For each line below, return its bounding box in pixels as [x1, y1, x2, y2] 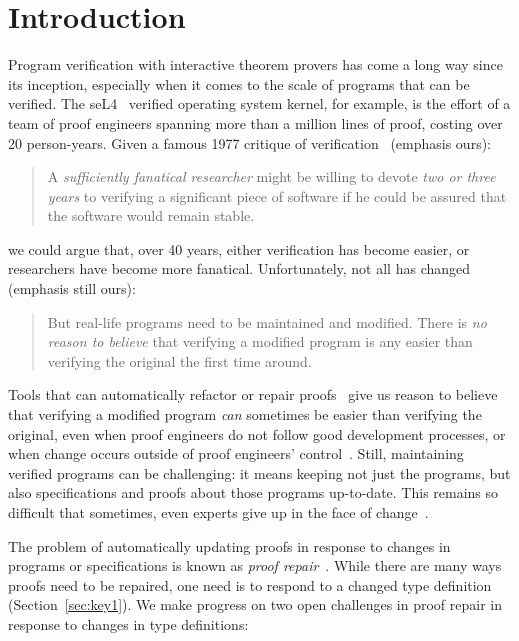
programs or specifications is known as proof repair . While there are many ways [8, 555, 502, 576]
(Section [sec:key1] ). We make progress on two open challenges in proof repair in [8, 594, 503, 615]
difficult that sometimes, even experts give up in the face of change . [8, 502, 429, 522]
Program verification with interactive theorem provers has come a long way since [8, 54, 503, 75]
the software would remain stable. [47, 205, 255, 226]
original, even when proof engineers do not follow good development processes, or [8, 423, 506, 444]
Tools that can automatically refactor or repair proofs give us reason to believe [8, 384, 498, 405]
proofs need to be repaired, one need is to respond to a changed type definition [8, 574, 492, 595]
